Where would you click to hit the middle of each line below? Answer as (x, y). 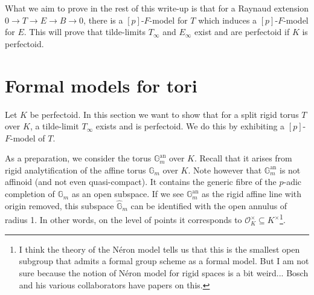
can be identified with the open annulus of (209, 205)
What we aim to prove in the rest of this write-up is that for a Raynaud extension (157, 8)
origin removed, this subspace (59, 205)
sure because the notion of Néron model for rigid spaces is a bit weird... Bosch (164, 272)
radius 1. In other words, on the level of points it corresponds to (123, 220)
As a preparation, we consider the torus (78, 158)
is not (290, 170)
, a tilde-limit (54, 126)
